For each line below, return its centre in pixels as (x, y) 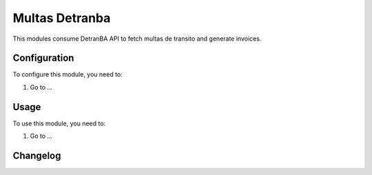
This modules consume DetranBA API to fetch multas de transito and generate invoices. (137, 39)
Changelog (37, 155)
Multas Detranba (62, 18)
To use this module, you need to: (59, 123)
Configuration (43, 58)
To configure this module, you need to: (68, 74)
